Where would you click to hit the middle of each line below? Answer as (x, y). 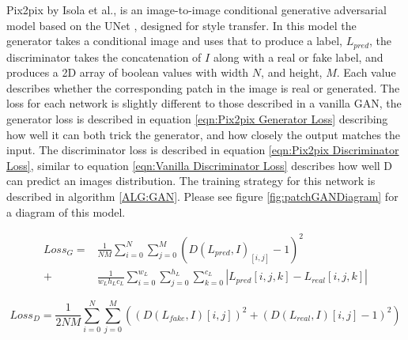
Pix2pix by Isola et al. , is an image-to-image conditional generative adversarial (196, 9)
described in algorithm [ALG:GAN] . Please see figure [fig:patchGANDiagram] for (202, 196)
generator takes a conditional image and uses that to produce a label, (175, 41)
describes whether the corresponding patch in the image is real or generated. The (203, 87)
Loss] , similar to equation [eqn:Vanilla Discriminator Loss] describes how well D (200, 165)
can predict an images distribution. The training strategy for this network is (191, 181)
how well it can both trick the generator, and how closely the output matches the (204, 134)
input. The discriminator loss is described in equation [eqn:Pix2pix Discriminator (203, 150)
